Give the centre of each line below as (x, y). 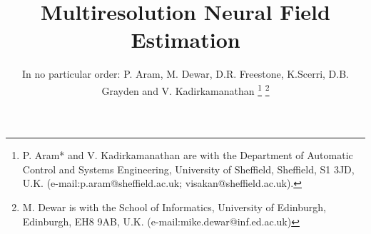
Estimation (185, 40)
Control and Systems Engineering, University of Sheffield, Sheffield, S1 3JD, (188, 169)
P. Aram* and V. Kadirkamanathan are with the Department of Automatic (188, 155)
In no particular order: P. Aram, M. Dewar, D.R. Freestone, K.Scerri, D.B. (185, 74)
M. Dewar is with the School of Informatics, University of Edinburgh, (174, 207)
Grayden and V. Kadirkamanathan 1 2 (185, 89)
